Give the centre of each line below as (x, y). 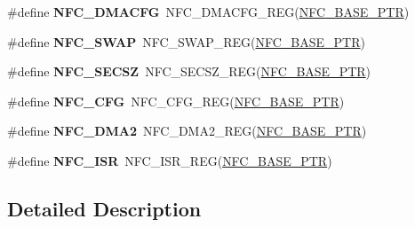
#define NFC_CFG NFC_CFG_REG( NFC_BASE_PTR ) (176, 101)
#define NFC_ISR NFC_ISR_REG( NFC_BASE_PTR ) (170, 160)
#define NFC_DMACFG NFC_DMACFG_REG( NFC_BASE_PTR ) (208, 12)
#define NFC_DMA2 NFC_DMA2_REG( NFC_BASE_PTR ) (187, 131)
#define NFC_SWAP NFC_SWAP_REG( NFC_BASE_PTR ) (186, 41)
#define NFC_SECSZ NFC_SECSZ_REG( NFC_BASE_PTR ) (189, 71)
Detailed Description (104, 208)
